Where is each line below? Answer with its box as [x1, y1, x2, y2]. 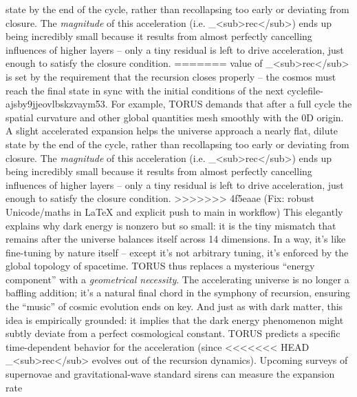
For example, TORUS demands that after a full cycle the [111, 96, 352, 111]
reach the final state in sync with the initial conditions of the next [6, 83, 284, 97]
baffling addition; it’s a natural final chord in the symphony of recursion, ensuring [6, 285, 351, 300]
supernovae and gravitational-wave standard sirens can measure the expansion [6, 367, 335, 381]
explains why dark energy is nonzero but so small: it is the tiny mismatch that [6, 218, 336, 232]
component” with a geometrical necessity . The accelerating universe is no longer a [6, 272, 349, 286]
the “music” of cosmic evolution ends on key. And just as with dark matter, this [6, 299, 343, 314]
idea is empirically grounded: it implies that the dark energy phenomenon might [6, 312, 344, 327]
